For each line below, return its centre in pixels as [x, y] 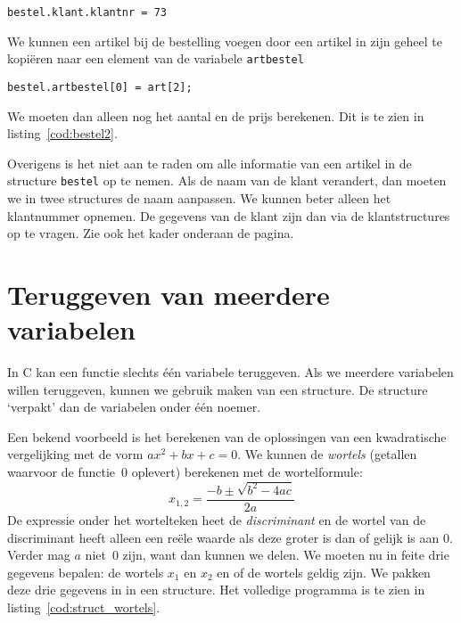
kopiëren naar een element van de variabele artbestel [156, 58]
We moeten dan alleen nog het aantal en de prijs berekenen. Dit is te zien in [216, 115]
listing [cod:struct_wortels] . [84, 607]
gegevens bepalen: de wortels [86, 572]
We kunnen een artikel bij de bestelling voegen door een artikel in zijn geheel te [225, 41]
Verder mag [39, 555]
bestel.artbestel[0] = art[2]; [100, 87]
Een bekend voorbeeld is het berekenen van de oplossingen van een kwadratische [227, 436]
